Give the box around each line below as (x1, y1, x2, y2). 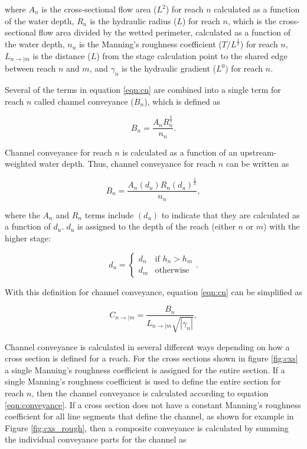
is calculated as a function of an (122, 146, 238, 158)
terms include (84, 208, 134, 221)
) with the (263, 220, 300, 232)
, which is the (227, 14, 276, 27)
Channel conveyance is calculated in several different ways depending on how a (5, 340, 290, 353)
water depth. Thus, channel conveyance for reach (39, 157, 216, 170)
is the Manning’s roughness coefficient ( (79, 38, 222, 50)
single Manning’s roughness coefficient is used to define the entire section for (5, 375, 281, 387)
